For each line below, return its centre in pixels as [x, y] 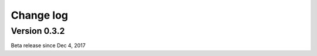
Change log [40, 15]
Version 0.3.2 [38, 31]
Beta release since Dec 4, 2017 [48, 45]
